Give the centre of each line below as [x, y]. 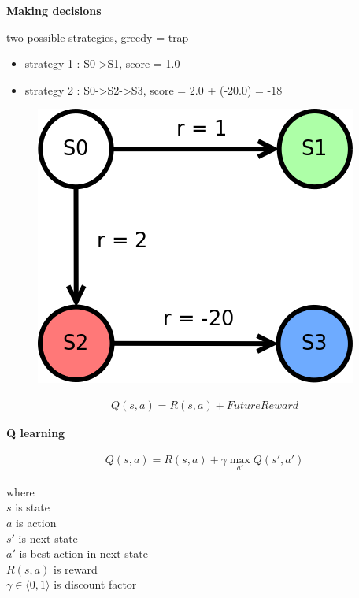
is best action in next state [83, 553]
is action [36, 523]
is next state [48, 538]
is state [32, 507]
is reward [75, 568]
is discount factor [95, 584]
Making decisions [54, 10]
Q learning [36, 433]
